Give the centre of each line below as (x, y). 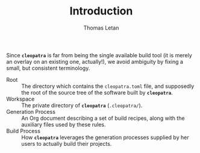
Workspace (20, 99)
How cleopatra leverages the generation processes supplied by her (105, 137)
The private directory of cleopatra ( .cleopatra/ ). (82, 105)
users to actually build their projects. (67, 143)
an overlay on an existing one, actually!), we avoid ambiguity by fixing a (95, 61)
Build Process (23, 131)
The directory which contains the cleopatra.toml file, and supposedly (108, 86)
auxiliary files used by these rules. (64, 124)
